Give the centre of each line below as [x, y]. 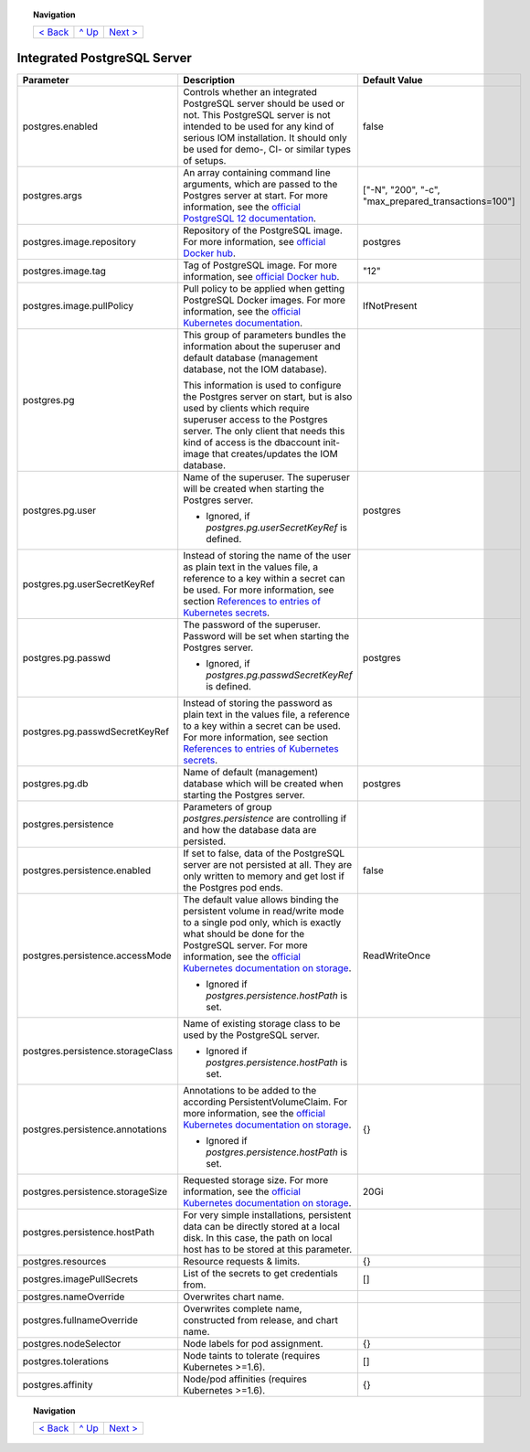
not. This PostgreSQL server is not [257, 114]
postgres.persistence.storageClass [98, 1051]
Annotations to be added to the [250, 1090]
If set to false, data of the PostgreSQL [264, 853]
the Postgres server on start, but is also [268, 396]
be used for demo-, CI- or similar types [267, 149]
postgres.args [52, 195]
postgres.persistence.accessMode [97, 956]
